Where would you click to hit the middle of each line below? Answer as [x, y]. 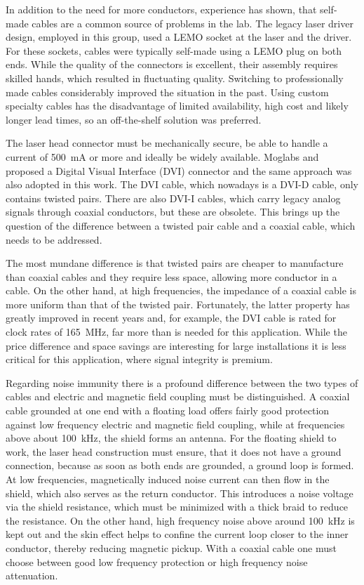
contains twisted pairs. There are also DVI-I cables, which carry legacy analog [173, 198]
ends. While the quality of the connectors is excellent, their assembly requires [172, 64]
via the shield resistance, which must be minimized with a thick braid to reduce [177, 507]
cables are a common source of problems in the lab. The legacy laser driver [193, 23]
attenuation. [32, 576]
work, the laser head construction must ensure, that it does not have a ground [174, 451]
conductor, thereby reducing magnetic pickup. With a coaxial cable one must [171, 547]
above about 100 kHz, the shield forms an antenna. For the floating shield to [171, 438]
